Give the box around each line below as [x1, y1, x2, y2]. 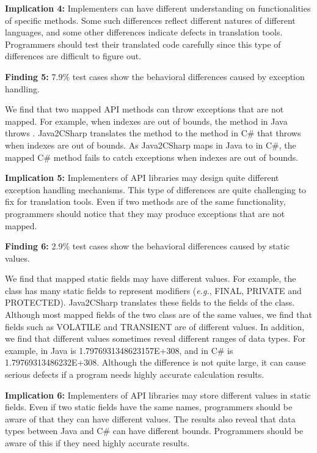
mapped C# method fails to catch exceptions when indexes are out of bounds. [5, 150, 299, 163]
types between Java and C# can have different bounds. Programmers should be [5, 424, 304, 437]
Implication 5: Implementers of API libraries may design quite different [5, 171, 279, 184]
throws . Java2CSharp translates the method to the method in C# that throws [5, 127, 301, 139]
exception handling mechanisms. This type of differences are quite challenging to [5, 183, 307, 196]
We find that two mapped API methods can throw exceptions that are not [5, 103, 284, 116]
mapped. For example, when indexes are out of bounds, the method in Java [5, 114, 288, 127]
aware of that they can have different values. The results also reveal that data [5, 412, 296, 425]
